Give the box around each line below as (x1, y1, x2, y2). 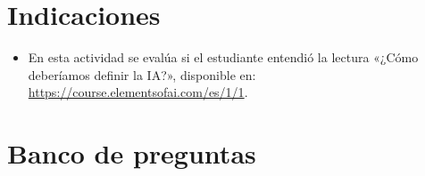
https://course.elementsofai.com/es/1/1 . (28, 83, 248, 101)
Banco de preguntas (7, 135, 256, 172)
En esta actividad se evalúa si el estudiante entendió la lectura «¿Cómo (28, 48, 419, 67)
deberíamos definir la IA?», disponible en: (28, 65, 256, 84)
